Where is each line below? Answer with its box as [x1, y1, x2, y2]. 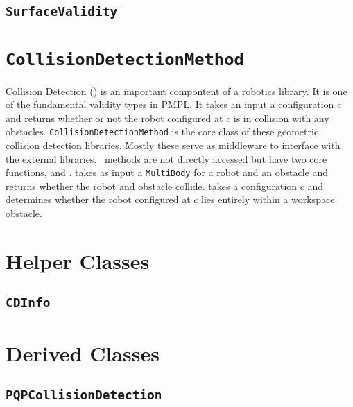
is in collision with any [233, 110, 329, 125]
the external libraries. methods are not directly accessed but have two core [6, 151, 327, 166]
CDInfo [6, 295, 51, 311]
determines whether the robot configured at [6, 192, 191, 207]
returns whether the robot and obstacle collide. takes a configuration [6, 178, 298, 193]
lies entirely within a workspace [201, 192, 335, 207]
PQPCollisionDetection [6, 388, 162, 403]
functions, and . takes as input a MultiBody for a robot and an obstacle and [6, 165, 329, 180]
